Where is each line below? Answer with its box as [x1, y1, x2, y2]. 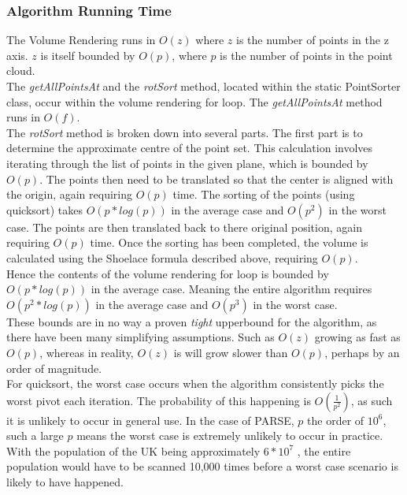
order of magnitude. [6, 359, 102, 376]
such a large [6, 427, 64, 444]
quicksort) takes [6, 201, 83, 218]
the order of [307, 411, 364, 428]
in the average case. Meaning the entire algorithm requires [91, 281, 372, 297]
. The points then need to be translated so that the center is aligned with [39, 170, 394, 187]
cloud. [6, 62, 35, 79]
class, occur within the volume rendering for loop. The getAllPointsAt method [6, 93, 383, 110]
